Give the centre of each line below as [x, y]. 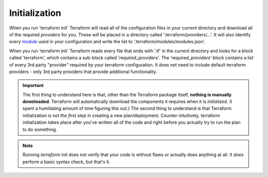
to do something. [40, 129]
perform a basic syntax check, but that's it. [67, 162]
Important [33, 86]
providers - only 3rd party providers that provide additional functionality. [83, 72]
